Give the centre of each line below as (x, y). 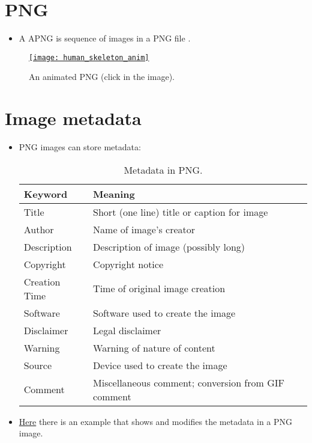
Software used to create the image (164, 313)
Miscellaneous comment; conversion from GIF (189, 382)
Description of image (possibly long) (169, 246)
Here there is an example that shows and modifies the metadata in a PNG (156, 421)
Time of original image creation (159, 289)
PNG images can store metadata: (80, 147)
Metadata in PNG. (163, 170)
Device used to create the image (160, 365)
